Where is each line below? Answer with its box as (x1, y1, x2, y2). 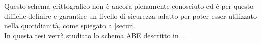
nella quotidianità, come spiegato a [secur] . (4, 20, 136, 31)
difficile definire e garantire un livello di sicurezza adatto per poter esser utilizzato (4, 10, 257, 21)
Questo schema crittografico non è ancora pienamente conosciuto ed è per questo (4, 1, 254, 11)
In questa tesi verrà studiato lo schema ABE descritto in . (4, 30, 183, 40)
